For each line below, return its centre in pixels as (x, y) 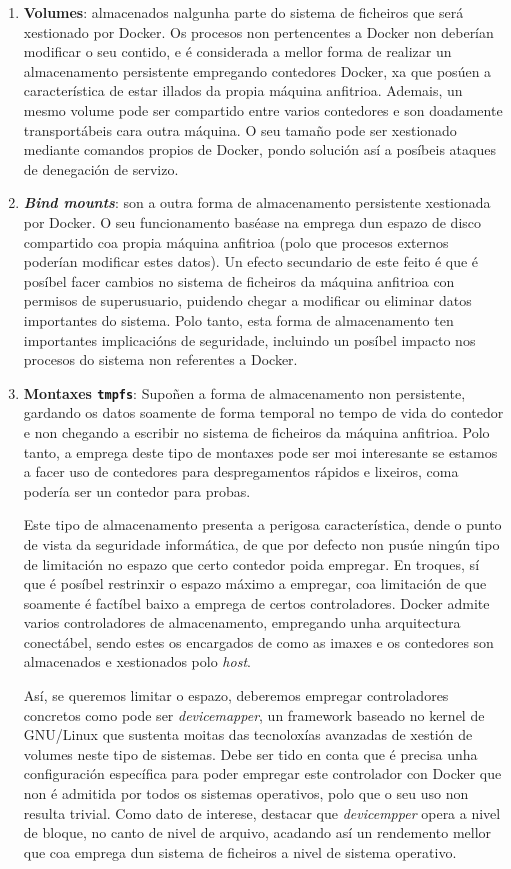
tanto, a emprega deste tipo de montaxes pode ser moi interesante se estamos (260, 451)
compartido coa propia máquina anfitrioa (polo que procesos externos (236, 241)
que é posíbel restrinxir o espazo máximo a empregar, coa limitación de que (255, 583)
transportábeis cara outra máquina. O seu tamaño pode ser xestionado (240, 129)
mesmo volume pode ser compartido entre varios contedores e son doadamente (263, 109)
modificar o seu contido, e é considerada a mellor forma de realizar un (237, 51)
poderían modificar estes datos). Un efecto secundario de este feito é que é (251, 261)
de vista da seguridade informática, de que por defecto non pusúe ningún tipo (261, 543)
